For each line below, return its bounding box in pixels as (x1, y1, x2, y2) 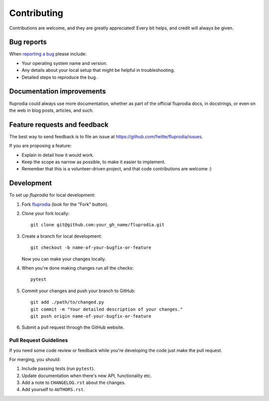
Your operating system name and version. (21, 60, 108, 66)
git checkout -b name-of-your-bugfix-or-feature (30, 245, 151, 251)
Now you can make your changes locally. (21, 256, 106, 262)
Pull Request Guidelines (9, 337, 68, 344)
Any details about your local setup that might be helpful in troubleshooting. (21, 67, 175, 73)
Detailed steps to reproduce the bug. (21, 74, 97, 80)
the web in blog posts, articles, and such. (9, 107, 94, 113)
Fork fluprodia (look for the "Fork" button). (21, 201, 109, 207)
